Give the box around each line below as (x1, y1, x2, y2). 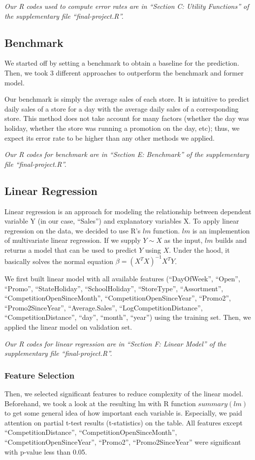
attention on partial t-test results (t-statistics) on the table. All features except (4, 417, 243, 427)
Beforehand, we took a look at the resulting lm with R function (4, 398, 196, 408)
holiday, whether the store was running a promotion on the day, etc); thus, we (4, 122, 240, 133)
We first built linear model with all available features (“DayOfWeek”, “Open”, (4, 273, 240, 283)
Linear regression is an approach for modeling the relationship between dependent (4, 206, 252, 216)
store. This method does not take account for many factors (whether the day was (4, 113, 249, 123)
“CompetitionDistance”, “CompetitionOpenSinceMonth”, (4, 427, 177, 437)
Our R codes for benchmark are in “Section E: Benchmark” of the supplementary (4, 149, 249, 159)
